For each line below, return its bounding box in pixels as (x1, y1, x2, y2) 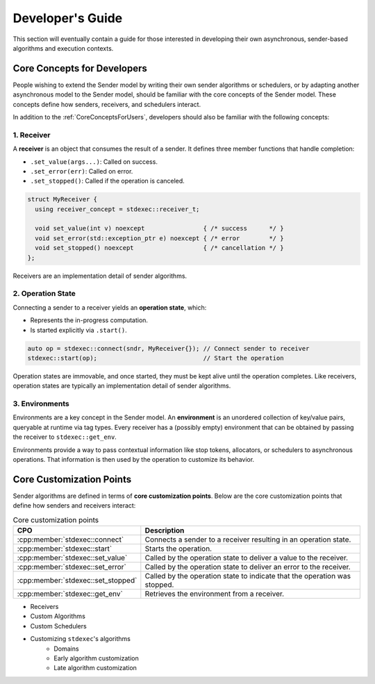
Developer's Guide (12, 10, 123, 26)
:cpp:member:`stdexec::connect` (17, 535, 124, 544)
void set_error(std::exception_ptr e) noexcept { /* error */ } (35, 234, 284, 242)
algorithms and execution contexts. (12, 44, 114, 52)
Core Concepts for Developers (12, 62, 147, 74)
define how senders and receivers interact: (12, 501, 136, 510)
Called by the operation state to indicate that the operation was (144, 572, 351, 581)
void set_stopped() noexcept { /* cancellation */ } (35, 244, 284, 252)
